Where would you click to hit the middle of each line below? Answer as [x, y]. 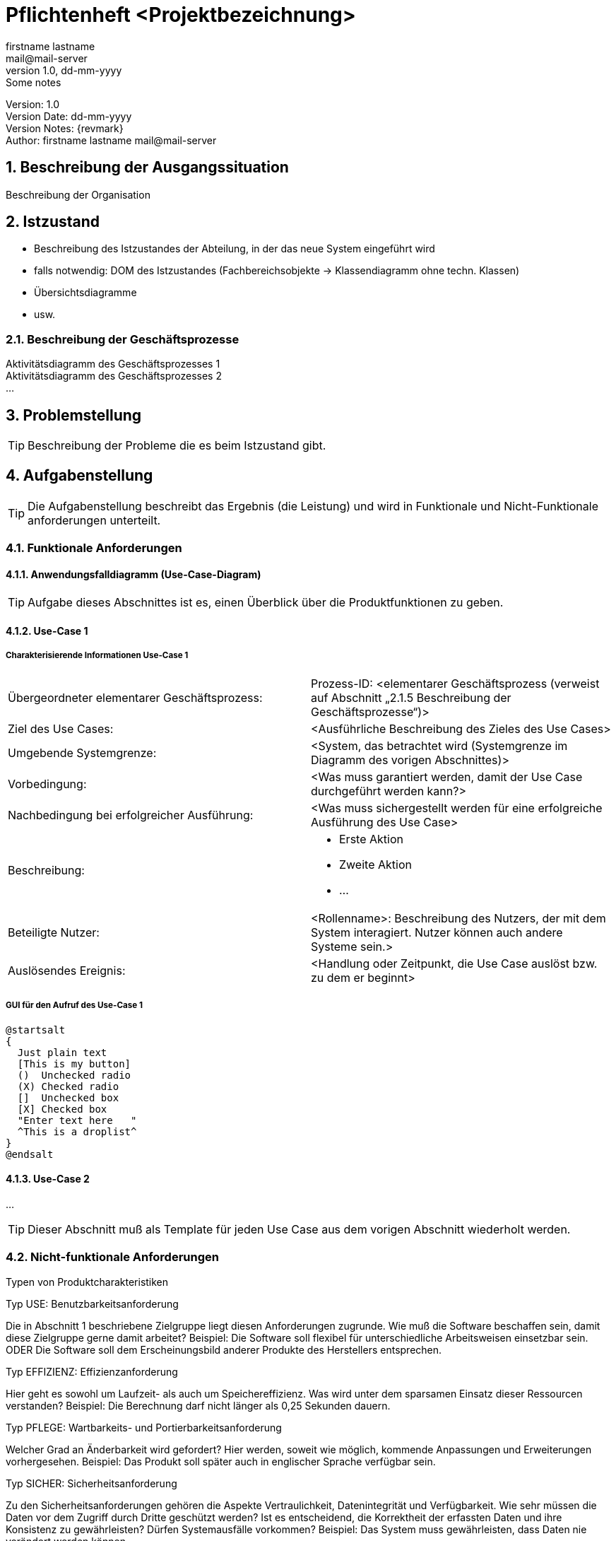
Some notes [34, 82]
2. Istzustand [53, 222]
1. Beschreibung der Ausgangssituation [147, 168]
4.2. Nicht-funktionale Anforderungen [112, 1257]
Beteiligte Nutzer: [54, 932]
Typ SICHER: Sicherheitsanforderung [91, 1483]
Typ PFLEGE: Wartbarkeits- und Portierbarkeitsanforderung [144, 1427]
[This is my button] [74, 1064]
